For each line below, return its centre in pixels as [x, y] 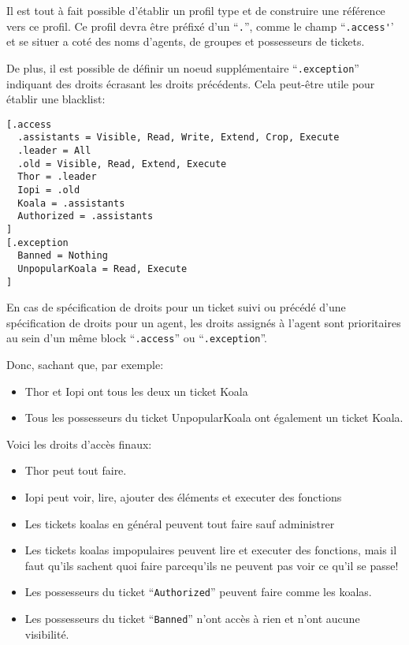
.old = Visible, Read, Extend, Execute [122, 164]
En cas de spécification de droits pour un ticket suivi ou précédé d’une [176, 307]
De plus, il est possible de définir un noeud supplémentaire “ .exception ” [183, 67]
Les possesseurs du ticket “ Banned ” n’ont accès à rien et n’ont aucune [192, 619]
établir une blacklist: [56, 99]
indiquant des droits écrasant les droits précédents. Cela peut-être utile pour [191, 83]
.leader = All [54, 151]
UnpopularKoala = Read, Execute [102, 268]
